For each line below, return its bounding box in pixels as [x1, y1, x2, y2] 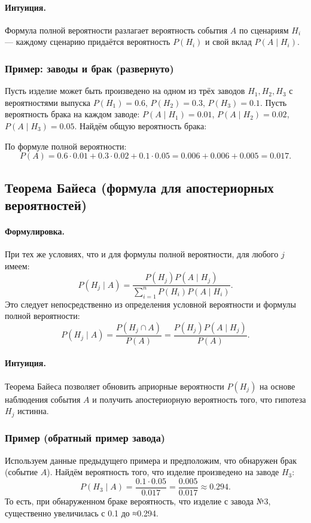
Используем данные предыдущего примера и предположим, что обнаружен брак [5, 454, 297, 466]
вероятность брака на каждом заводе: [5, 108, 140, 120]
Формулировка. [5, 224, 65, 237]
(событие [5, 466, 38, 478]
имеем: [5, 259, 30, 272]
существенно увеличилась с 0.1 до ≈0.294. [5, 506, 158, 519]
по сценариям [239, 23, 289, 36]
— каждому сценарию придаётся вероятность [5, 35, 170, 48]
